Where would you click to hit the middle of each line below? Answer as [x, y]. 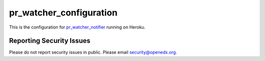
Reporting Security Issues [50, 41]
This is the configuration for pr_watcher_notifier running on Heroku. [77, 27]
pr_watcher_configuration [63, 13]
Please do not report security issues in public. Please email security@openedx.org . [93, 52]
